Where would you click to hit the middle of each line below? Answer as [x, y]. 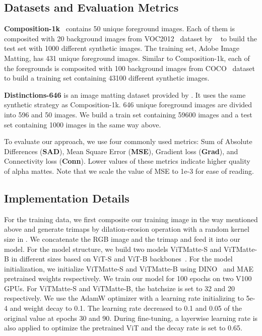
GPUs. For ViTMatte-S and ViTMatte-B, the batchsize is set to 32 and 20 [119, 288]
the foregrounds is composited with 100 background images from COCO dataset [129, 68]
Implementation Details [67, 198]
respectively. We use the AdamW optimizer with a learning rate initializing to [124, 298]
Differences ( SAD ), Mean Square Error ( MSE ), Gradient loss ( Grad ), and [121, 151]
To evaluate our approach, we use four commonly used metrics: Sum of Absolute [128, 141]
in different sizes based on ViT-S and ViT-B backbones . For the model [122, 259]
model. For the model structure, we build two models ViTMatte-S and [113, 249]
